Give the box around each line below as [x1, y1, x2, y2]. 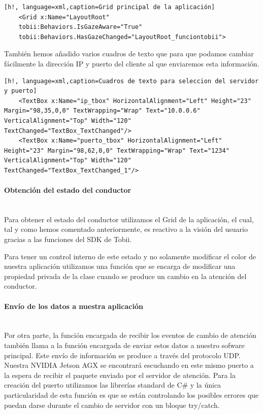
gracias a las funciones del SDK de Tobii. [4, 234, 132, 245]
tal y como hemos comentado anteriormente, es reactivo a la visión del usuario [4, 224, 248, 234]
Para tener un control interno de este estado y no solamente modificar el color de [4, 251, 256, 261]
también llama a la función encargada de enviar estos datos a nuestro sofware [4, 340, 245, 351]
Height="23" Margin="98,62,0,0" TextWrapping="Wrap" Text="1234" [4, 147, 229, 154]
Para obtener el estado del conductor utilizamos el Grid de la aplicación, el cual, [4, 214, 254, 224]
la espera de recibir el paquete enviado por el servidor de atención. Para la [4, 369, 236, 380]
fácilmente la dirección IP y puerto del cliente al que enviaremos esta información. [4, 58, 259, 68]
